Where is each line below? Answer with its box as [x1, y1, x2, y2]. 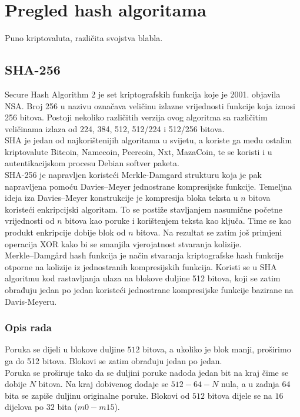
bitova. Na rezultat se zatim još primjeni [136, 226, 282, 238]
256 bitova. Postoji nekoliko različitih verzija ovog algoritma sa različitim [5, 111, 268, 123]
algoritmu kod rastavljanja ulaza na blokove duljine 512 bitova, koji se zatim [5, 272, 281, 284]
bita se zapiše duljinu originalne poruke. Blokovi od [5, 389, 190, 401]
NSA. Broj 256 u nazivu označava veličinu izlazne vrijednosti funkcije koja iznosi [5, 99, 295, 112]
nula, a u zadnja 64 [221, 378, 291, 390]
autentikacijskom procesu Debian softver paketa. [5, 157, 179, 169]
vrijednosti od [5, 214, 55, 227]
